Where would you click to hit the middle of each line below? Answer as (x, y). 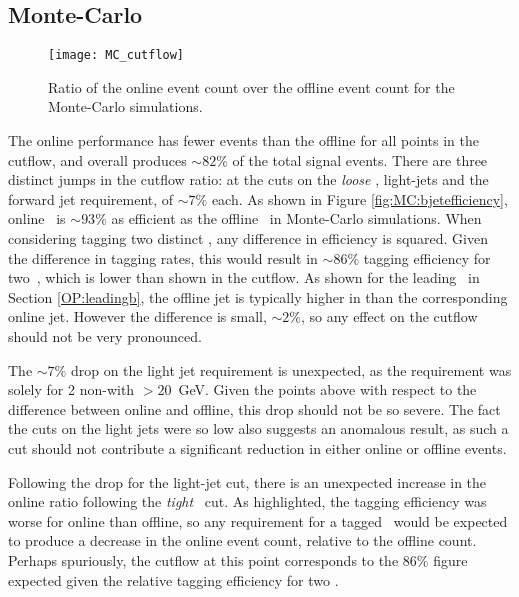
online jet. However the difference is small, (137, 316)
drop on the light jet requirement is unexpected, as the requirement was (291, 369)
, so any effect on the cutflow (389, 316)
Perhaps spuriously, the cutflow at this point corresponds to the (203, 559)
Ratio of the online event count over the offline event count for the (251, 86)
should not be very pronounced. (105, 335)
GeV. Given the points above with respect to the (327, 389)
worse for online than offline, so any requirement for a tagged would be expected (258, 520)
